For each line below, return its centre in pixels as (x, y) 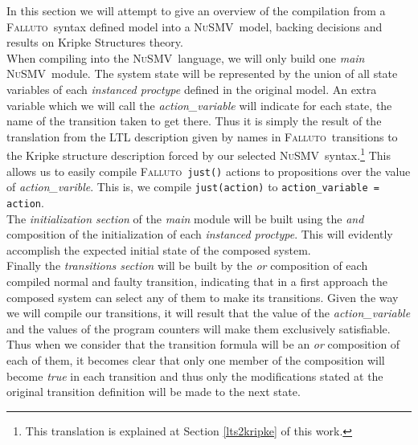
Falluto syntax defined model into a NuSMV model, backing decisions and (195, 26)
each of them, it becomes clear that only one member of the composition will (196, 359)
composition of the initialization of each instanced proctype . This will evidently (200, 234)
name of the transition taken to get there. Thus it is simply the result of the (194, 121)
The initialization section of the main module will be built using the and (185, 218)
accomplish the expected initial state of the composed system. (159, 249)
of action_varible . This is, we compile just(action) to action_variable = (193, 187)
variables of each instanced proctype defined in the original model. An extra (192, 89)
